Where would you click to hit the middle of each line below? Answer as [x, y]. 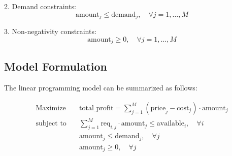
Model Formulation [56, 66]
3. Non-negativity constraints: [50, 31]
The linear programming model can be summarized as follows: [101, 88]
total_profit [96, 108]
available [170, 124]
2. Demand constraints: [40, 6]
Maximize [51, 108]
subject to [51, 124]
